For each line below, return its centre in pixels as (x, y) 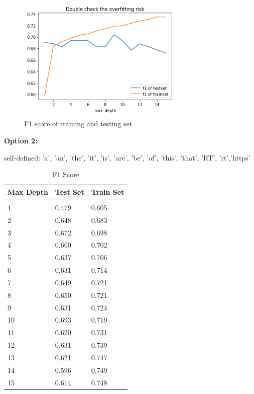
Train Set (108, 191)
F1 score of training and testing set (78, 124)
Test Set (70, 191)
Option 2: (21, 140)
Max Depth (28, 191)
